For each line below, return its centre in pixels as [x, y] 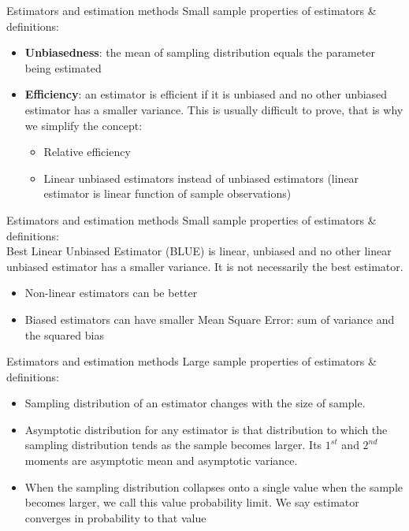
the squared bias [64, 334]
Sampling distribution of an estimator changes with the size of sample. [195, 403]
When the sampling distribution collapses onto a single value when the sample [214, 486]
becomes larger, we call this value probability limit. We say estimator [192, 502]
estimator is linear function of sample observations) [167, 193]
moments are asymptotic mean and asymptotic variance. [161, 460]
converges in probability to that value [115, 517]
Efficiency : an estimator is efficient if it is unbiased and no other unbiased [206, 94]
